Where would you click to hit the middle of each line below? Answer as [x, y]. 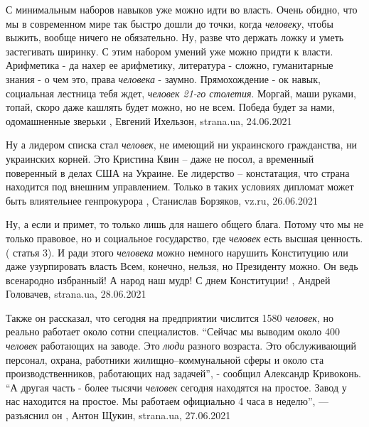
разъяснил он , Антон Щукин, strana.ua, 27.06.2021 [118, 415]
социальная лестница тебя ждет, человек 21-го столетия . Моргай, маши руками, [181, 93]
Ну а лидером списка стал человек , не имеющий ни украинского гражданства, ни [182, 145]
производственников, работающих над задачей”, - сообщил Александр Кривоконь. [183, 373]
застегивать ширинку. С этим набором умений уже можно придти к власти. [170, 51]
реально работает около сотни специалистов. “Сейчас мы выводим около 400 [173, 331]
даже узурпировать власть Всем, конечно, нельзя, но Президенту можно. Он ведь [182, 266]
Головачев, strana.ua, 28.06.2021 [76, 294]
